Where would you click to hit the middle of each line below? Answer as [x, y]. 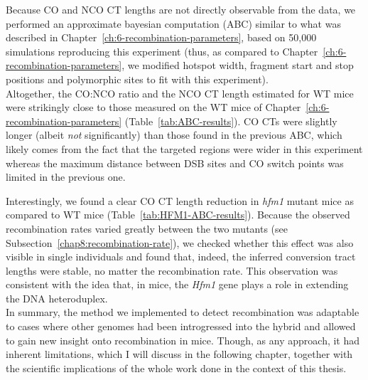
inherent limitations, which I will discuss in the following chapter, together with [179, 354]
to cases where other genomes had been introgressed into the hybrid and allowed [181, 326]
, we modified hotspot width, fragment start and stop [238, 65]
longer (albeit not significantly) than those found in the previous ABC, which [174, 135]
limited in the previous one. [66, 177]
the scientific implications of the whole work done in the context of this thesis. [176, 368]
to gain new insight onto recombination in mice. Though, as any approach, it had [183, 340]
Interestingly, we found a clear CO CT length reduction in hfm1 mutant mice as [180, 200]
